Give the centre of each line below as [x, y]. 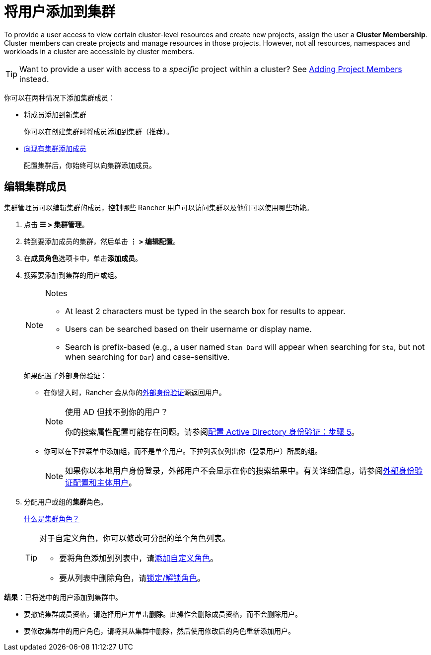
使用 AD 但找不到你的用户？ [117, 412]
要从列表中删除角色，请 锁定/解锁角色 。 [132, 578]
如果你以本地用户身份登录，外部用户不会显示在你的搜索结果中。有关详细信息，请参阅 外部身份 [240, 470]
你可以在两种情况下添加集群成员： [60, 97]
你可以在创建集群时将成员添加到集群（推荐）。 [99, 131]
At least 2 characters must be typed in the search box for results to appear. [205, 311]
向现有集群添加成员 [55, 148]
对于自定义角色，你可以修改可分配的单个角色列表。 [135, 538]
